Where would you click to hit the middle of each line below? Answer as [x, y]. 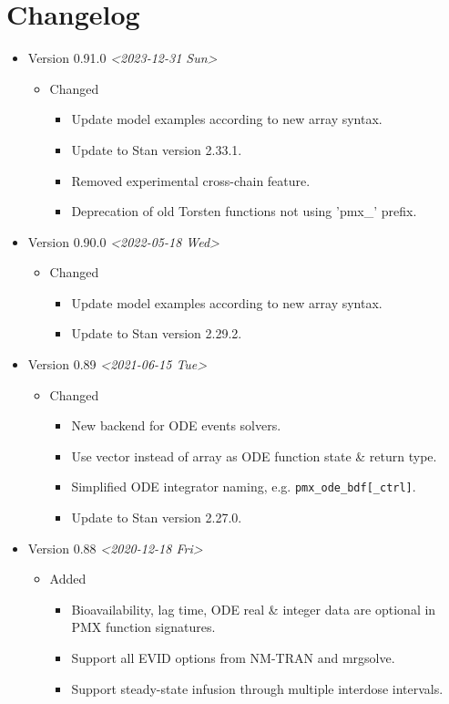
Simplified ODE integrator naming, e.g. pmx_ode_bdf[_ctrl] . [244, 487]
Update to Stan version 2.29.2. [157, 333]
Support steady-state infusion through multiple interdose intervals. [257, 688]
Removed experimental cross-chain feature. [191, 180]
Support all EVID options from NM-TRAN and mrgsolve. [233, 658]
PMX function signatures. [143, 627]
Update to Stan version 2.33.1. [157, 149]
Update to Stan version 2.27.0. [157, 518]
